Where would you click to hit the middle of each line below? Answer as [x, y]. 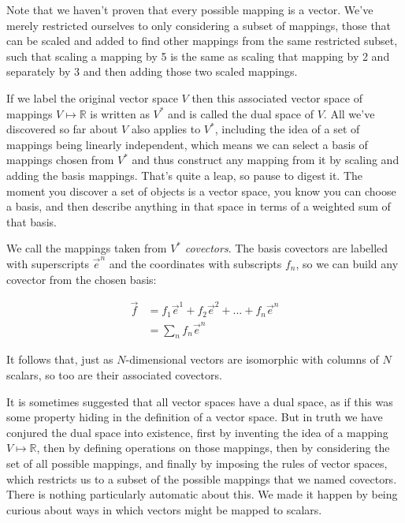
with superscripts [48, 263]
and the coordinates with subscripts [195, 263]
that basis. [32, 221]
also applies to [166, 129]
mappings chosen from [60, 160]
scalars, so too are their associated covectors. [114, 374]
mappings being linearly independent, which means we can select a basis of [187, 144]
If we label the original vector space [92, 97]
